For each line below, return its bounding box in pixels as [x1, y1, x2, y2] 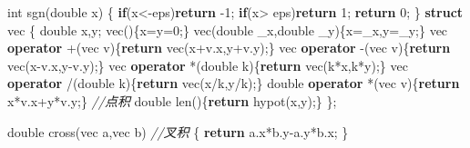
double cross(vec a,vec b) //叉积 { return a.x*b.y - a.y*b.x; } [7, 122, 349, 141]
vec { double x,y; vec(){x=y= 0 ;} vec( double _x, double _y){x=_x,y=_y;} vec [7, 20, 448, 39]
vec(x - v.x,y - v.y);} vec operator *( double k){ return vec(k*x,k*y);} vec [7, 55, 408, 74]
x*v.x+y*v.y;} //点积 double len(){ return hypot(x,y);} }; [7, 91, 337, 110]
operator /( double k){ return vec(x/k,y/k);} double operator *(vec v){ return [7, 74, 460, 93]
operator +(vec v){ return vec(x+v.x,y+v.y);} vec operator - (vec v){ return [7, 38, 451, 57]
